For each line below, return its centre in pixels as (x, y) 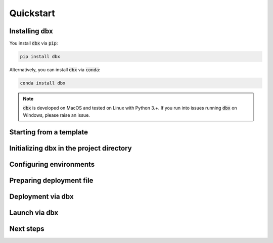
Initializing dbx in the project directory (71, 148)
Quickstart (32, 13)
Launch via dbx (34, 212)
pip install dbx (40, 57)
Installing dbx (31, 31)
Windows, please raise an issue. (57, 115)
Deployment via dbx (41, 196)
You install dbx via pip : (34, 43)
